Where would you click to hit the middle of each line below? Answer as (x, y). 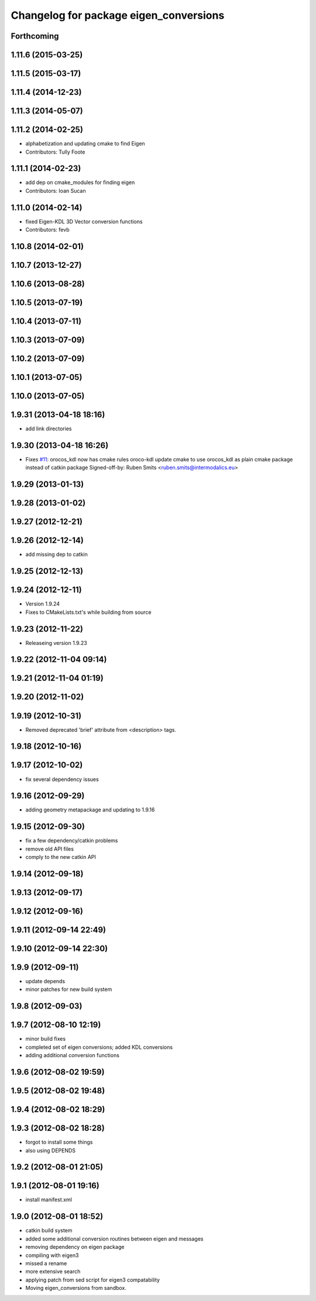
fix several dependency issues (62, 779)
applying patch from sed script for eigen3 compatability (93, 1280)
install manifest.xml (49, 1200)
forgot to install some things (59, 1142)
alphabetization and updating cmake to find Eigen (85, 144)
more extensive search (53, 1272)
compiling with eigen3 (52, 1255)
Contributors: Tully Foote (55, 152)
